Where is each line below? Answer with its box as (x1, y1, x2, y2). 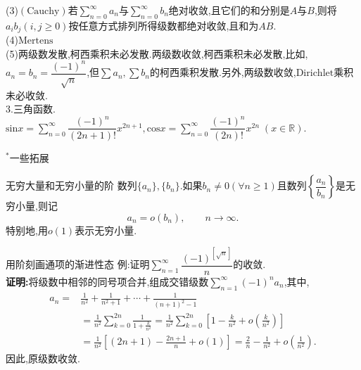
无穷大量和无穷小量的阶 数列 (6, 178, 137, 193)
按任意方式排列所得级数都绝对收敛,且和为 (68, 18, 259, 32)
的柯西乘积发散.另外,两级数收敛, (149, 65, 296, 79)
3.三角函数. (6, 101, 56, 116)
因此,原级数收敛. (6, 351, 80, 366)
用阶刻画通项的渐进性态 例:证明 (6, 257, 150, 272)
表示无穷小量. (75, 222, 137, 237)
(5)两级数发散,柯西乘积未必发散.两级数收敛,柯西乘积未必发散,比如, (6, 46, 308, 60)
